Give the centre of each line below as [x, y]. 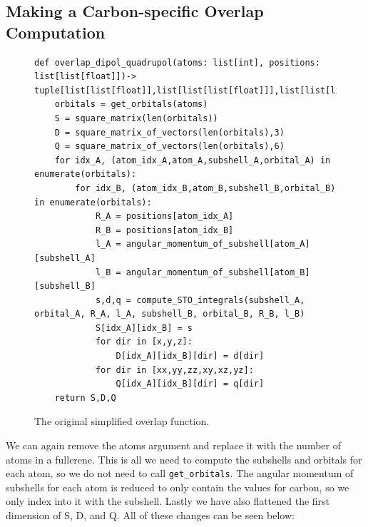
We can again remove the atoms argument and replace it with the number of [173, 445]
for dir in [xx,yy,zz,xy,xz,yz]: [174, 370]
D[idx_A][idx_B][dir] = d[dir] [190, 356]
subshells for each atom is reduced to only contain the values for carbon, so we [178, 487]
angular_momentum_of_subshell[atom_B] [218, 272]
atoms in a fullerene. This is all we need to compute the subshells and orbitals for [184, 459]
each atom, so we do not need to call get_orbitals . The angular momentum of [180, 473]
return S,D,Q [85, 398]
